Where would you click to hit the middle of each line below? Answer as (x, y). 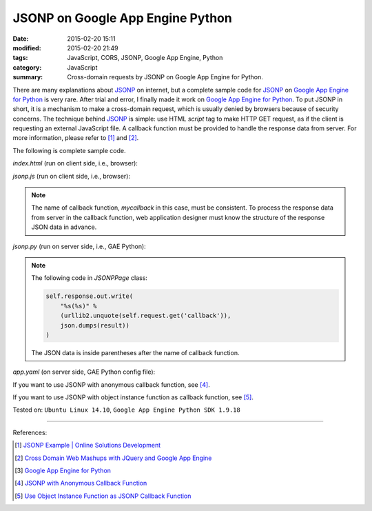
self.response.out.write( (90, 296)
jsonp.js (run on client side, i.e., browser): (72, 176)
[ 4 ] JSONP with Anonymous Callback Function (81, 483)
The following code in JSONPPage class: (90, 278)
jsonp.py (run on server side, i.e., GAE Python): (79, 246)
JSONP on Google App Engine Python (122, 18)
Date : (21, 39)
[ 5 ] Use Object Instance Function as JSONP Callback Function (103, 496)
